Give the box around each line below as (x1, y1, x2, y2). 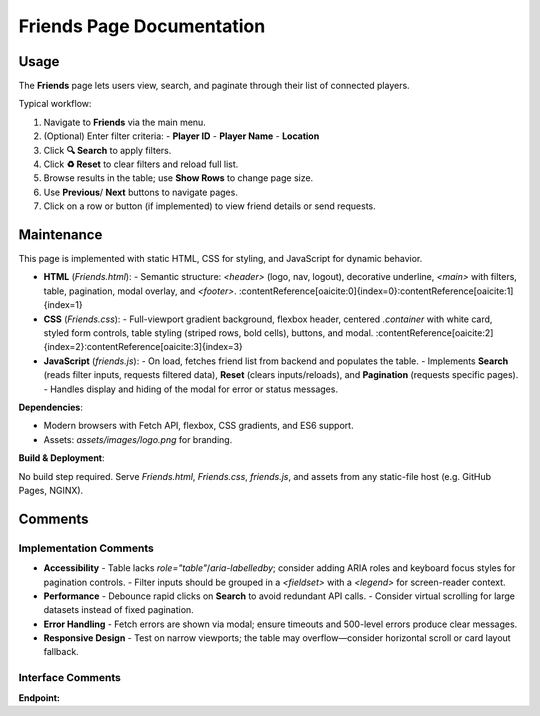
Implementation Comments (18, 541, 154, 555)
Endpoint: (18, 691, 60, 704)
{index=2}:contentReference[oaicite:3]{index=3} (43, 341, 244, 353)
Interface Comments (18, 671, 122, 685)
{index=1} (43, 299, 84, 311)
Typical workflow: (18, 98, 92, 110)
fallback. (43, 646, 79, 658)
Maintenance (18, 226, 103, 243)
